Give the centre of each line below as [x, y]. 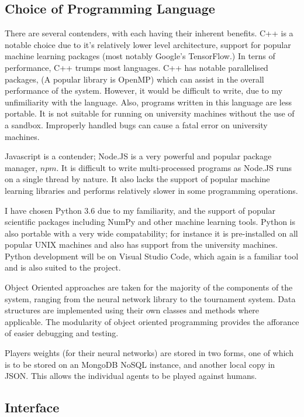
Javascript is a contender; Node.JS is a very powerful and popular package [138, 156]
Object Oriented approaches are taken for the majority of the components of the [149, 287]
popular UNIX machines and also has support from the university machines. [141, 245]
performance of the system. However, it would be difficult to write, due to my [144, 90]
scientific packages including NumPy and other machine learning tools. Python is [150, 222]
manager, [21, 167]
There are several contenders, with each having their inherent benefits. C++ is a [149, 33]
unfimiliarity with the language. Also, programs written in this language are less [148, 102]
